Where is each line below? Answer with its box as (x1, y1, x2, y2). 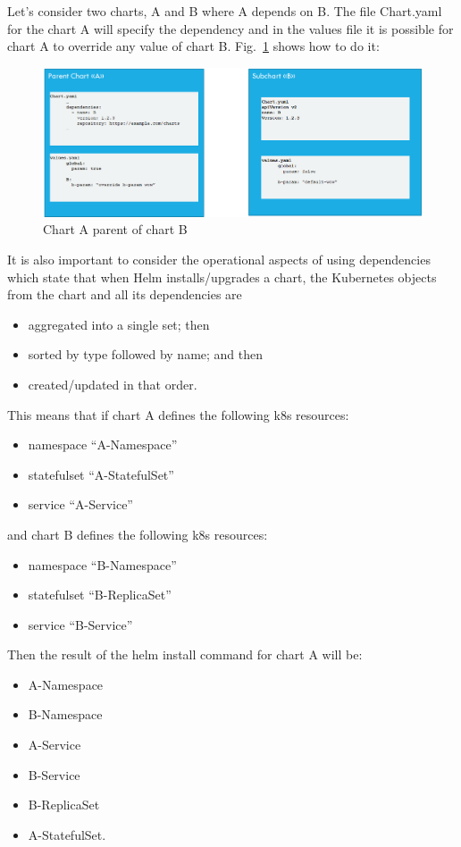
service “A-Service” (28, 495, 133, 514)
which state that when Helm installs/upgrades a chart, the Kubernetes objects (7, 267, 437, 286)
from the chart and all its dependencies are (7, 285, 242, 304)
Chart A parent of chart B (43, 220, 188, 239)
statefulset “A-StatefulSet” (28, 465, 174, 483)
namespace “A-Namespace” (28, 435, 178, 454)
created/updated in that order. (28, 374, 197, 393)
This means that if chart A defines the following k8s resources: (7, 405, 349, 423)
